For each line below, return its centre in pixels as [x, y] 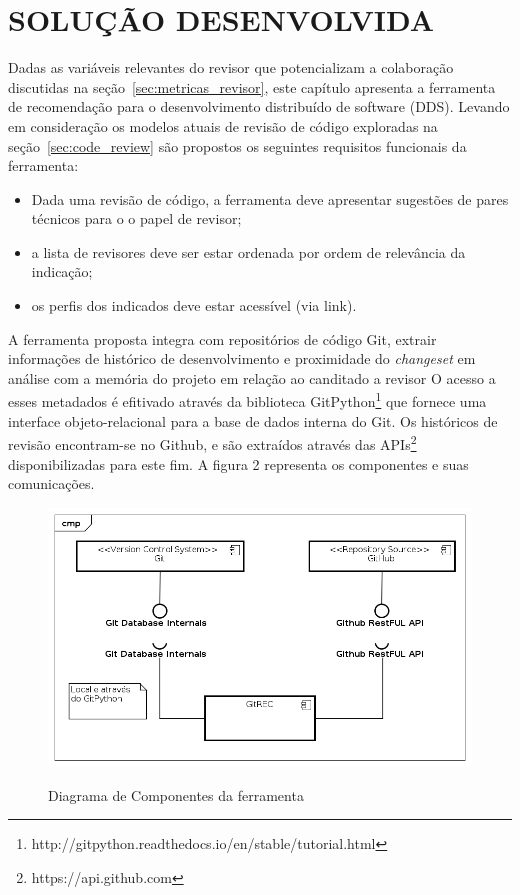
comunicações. [51, 483]
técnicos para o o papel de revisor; [136, 218]
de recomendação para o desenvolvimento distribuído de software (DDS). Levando [259, 106]
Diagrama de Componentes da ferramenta [176, 794]
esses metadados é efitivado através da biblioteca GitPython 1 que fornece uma [247, 400]
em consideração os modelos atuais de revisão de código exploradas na [223, 125]
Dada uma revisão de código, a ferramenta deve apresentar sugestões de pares [270, 198]
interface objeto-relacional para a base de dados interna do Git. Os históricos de [253, 420]
